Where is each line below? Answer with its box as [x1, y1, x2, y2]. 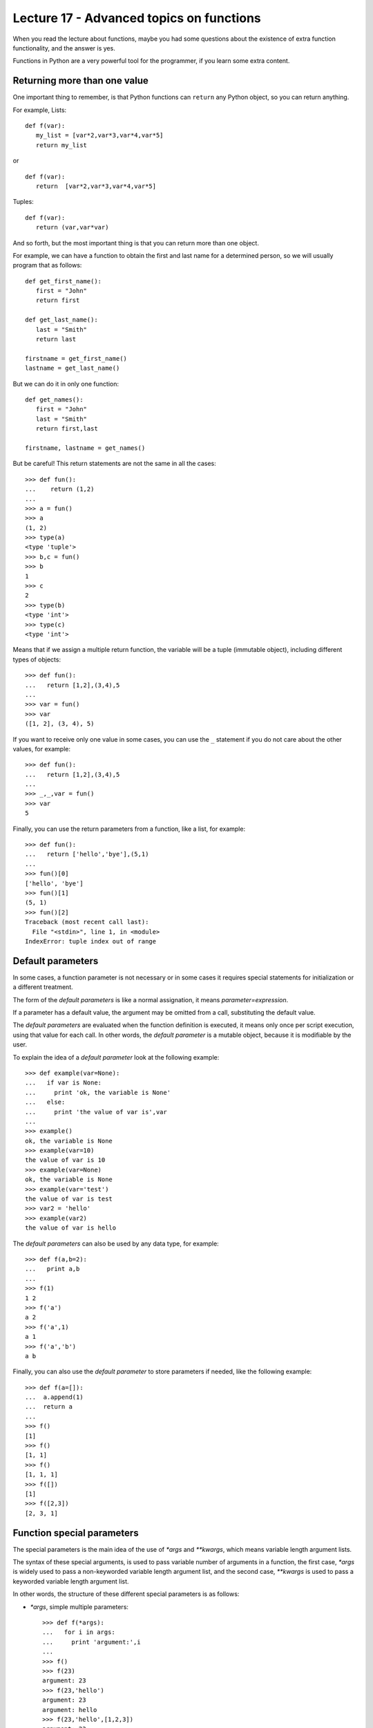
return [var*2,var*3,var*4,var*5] [35, 182, 157, 190]
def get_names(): [25, 396, 84, 404]
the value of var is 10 [25, 1156, 106, 1164]
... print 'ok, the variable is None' [25, 1089, 171, 1096]
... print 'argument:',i [42, 1638, 141, 1646]
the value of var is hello [25, 1224, 117, 1232]
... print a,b [25, 1265, 80, 1273]
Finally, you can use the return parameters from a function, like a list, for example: [12, 825, 245, 833]
